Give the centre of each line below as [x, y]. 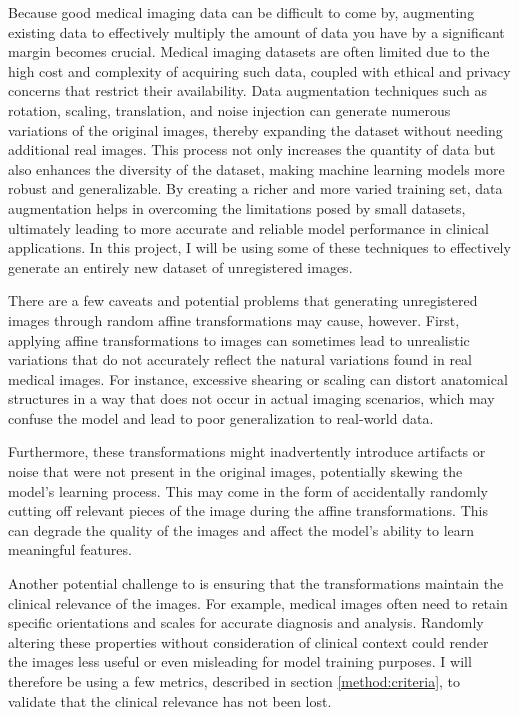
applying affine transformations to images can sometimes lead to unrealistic [239, 339]
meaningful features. [70, 549]
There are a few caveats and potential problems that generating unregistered [243, 300]
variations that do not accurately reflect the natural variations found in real [240, 359]
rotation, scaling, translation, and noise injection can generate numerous [229, 109]
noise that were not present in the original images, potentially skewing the [235, 471]
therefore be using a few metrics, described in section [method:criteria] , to [234, 681]
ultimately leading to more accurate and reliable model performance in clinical [248, 227]
